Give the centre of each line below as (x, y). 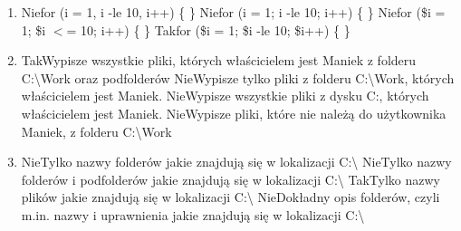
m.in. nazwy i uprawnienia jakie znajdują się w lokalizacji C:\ (193, 214)
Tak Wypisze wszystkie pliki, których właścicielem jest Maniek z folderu (219, 60)
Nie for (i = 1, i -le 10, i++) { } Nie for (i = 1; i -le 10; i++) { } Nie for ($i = (233, 12)
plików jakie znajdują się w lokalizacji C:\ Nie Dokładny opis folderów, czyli (230, 197)
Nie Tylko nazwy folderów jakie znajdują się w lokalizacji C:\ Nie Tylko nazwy (236, 162)
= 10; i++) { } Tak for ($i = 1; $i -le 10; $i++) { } (208, 29)
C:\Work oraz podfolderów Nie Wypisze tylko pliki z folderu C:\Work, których (238, 77)
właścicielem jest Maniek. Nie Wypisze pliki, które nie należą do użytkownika (234, 113)
